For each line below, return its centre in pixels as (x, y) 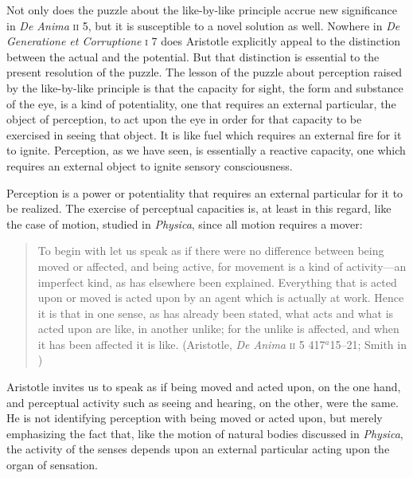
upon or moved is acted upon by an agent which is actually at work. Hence (221, 298)
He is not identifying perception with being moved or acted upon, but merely (195, 418)
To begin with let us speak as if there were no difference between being (211, 251)
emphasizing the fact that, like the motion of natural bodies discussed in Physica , (205, 433)
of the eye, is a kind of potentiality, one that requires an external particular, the (201, 103)
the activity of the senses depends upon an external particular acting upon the (198, 449)
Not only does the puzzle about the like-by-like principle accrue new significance (202, 10)
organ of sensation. (52, 465)
